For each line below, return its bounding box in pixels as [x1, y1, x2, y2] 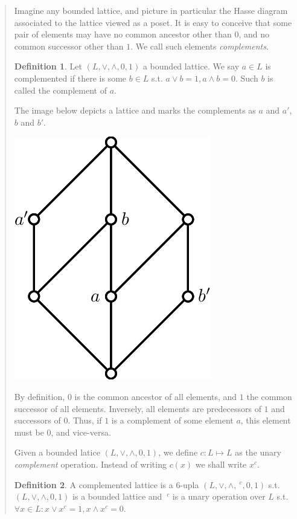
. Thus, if [68, 414, 102, 427]
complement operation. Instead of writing [14, 457, 167, 470]
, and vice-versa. [51, 425, 111, 438]
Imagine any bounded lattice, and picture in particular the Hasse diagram [14, 4, 288, 16]
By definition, [14, 390, 65, 402]
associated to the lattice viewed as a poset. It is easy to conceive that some [14, 16, 292, 28]
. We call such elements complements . [130, 39, 269, 52]
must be [14, 425, 44, 438]
